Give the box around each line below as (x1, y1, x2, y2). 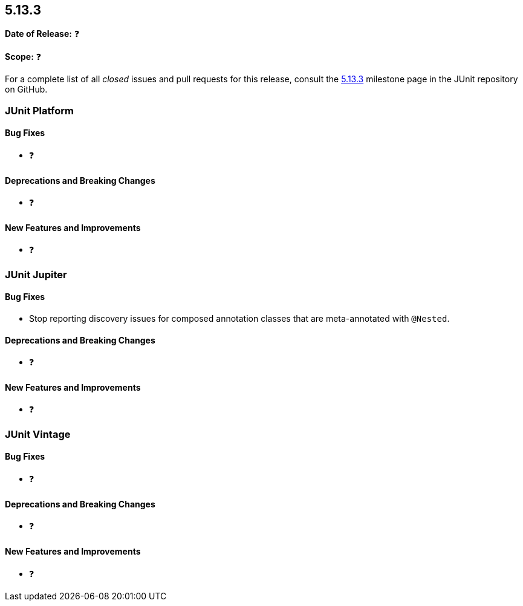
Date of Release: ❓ (5, 28, 80, 39)
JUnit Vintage (5, 428, 71, 440)
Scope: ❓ (5, 51, 42, 62)
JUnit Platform (5, 104, 74, 117)
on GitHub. (5, 84, 48, 95)
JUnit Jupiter (5, 268, 67, 281)
